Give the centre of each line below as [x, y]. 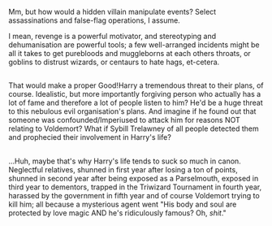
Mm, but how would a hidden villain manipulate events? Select [112, 12]
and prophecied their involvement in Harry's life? [90, 137]
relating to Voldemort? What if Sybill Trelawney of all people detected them [134, 128]
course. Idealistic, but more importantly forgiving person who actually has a [135, 94]
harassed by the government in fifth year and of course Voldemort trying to [134, 195]
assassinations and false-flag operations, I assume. [94, 20]
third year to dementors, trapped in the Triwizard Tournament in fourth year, [135, 187]
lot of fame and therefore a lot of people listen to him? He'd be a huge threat [136, 103]
